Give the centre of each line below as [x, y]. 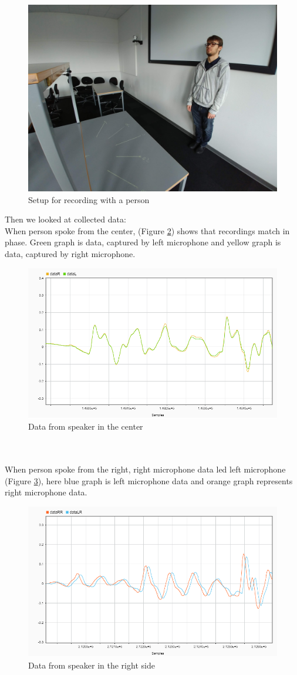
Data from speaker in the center [86, 426]
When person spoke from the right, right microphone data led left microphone [145, 469]
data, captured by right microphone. [70, 253]
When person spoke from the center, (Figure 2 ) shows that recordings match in [147, 230]
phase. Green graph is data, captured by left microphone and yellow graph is [143, 242]
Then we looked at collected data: [65, 219]
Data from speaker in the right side [92, 665]
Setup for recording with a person [89, 199]
